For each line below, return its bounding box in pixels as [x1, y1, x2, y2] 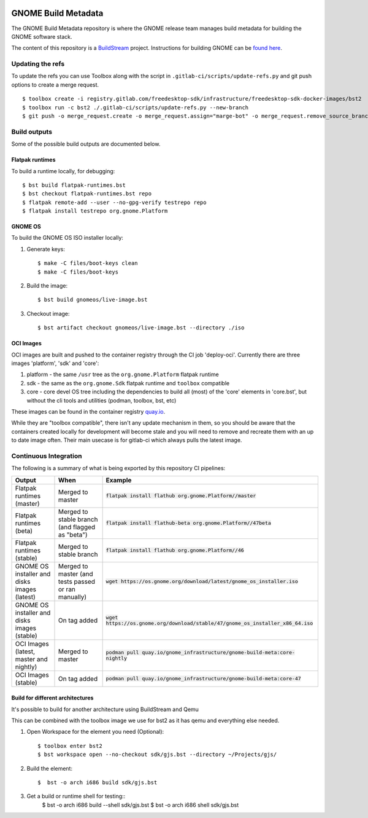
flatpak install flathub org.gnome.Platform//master [105, 492, 256, 499]
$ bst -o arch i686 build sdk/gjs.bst [37, 779, 158, 786]
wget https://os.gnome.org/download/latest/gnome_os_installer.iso [105, 578, 299, 585]
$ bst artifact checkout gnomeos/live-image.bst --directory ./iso [37, 324, 245, 331]
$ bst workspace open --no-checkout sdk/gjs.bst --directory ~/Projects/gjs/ [37, 751, 277, 758]
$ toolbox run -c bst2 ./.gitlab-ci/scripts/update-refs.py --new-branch [22, 104, 249, 111]
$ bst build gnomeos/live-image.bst [37, 296, 148, 304]
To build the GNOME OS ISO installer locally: [11, 234, 124, 242]
